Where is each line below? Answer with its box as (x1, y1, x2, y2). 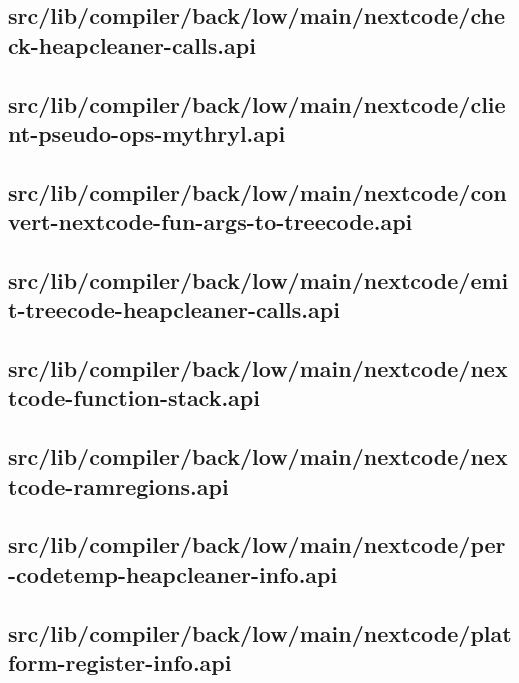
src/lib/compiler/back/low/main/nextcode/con (8, 176, 507, 207)
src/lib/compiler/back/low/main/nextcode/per (8, 529, 506, 560)
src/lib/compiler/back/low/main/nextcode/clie (8, 88, 506, 119)
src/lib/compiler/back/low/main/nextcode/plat (8, 617, 512, 648)
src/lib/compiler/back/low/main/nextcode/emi (8, 264, 509, 295)
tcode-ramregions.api (8, 470, 229, 501)
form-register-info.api (8, 646, 232, 677)
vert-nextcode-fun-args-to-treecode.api (8, 206, 413, 237)
